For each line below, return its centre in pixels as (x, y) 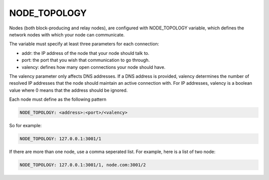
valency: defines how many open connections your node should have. (94, 67)
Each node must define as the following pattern (58, 99)
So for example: (25, 126)
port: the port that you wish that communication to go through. (86, 60)
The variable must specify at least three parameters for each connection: (84, 44)
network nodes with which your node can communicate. (67, 34)
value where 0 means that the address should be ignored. (68, 90)
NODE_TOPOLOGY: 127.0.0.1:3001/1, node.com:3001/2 (83, 165)
